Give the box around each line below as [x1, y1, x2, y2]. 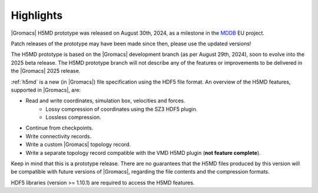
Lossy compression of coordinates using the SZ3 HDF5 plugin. [45, 105, 198, 112]
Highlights [11, 9, 63, 22]
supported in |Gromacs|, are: [11, 86, 81, 94]
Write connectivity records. [25, 132, 92, 139]
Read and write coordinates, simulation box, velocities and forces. [25, 97, 185, 104]
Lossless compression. [45, 114, 101, 121]
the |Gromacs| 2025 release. [11, 68, 81, 75]
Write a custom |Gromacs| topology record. [25, 141, 131, 148]
